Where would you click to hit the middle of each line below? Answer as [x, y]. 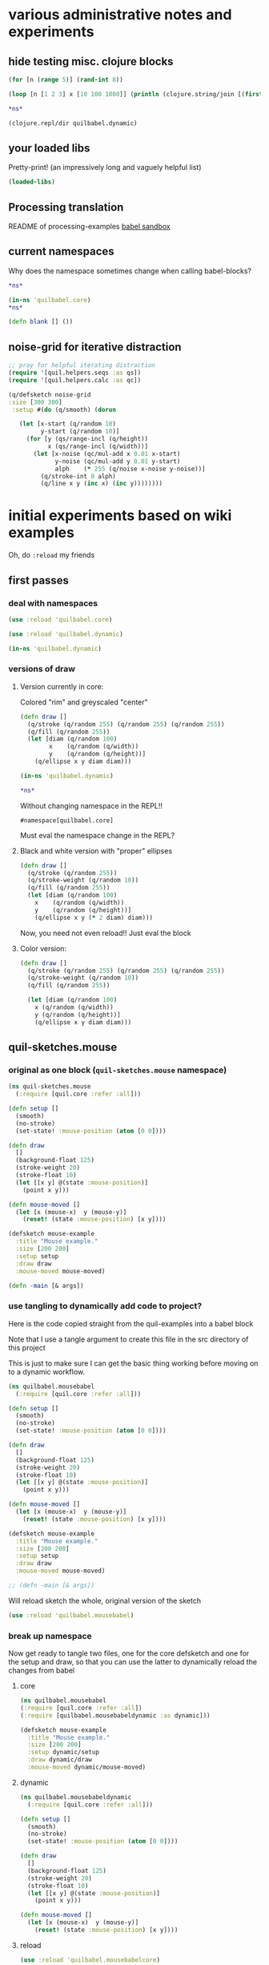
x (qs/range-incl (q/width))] [98, 446]
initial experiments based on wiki [120, 516]
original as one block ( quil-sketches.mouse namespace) [118, 1070]
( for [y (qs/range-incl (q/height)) [87, 439]
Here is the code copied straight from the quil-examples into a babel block [131, 1323]
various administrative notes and [120, 15]
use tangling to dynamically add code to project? [105, 1306]
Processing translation [66, 207]
